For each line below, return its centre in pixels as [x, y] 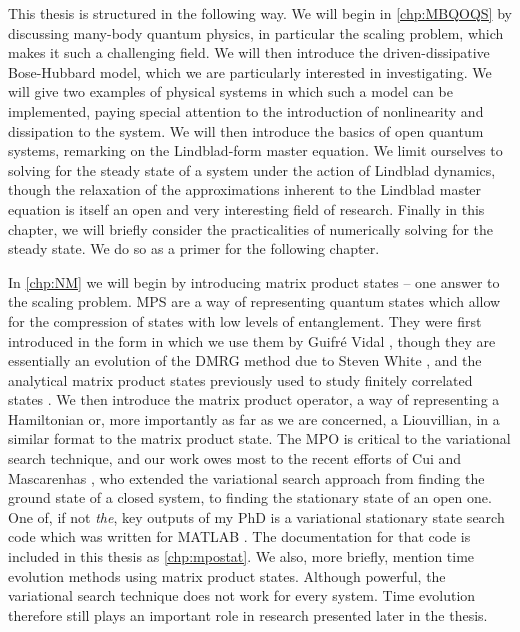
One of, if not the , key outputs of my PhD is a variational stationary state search [256, 516]
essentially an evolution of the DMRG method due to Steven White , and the [245, 360]
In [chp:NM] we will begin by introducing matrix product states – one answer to [254, 281]
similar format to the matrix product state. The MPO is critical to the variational [259, 438]
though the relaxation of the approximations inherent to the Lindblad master [245, 189]
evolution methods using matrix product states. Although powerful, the [227, 575]
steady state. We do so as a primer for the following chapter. [194, 248]
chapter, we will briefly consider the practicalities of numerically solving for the [251, 228]
